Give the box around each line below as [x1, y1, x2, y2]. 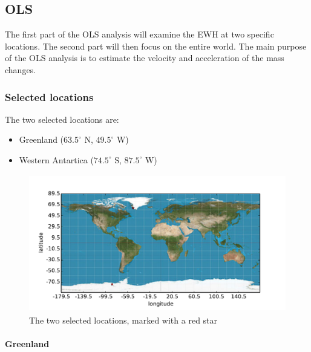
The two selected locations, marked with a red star [29, 313, 218, 326]
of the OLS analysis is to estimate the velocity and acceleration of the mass [5, 51, 284, 64]
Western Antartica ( [19, 153, 94, 166]
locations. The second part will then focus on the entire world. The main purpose [5, 39, 307, 52]
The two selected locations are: [5, 112, 119, 125]
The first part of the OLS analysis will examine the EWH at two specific [5, 28, 274, 41]
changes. [5, 63, 36, 76]
